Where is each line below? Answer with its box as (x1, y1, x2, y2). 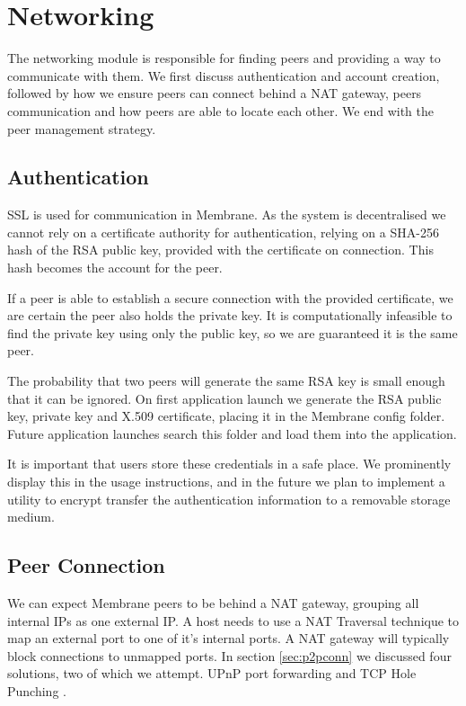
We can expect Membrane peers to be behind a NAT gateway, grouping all (7, 594, 419, 612)
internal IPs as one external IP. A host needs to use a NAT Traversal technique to (7, 611, 460, 630)
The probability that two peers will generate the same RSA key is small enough (7, 371, 445, 390)
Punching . (7, 681, 66, 700)
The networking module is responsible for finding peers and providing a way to (7, 49, 441, 67)
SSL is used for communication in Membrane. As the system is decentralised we (7, 205, 446, 224)
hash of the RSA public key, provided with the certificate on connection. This (7, 240, 434, 259)
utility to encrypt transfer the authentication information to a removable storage (7, 489, 451, 508)
